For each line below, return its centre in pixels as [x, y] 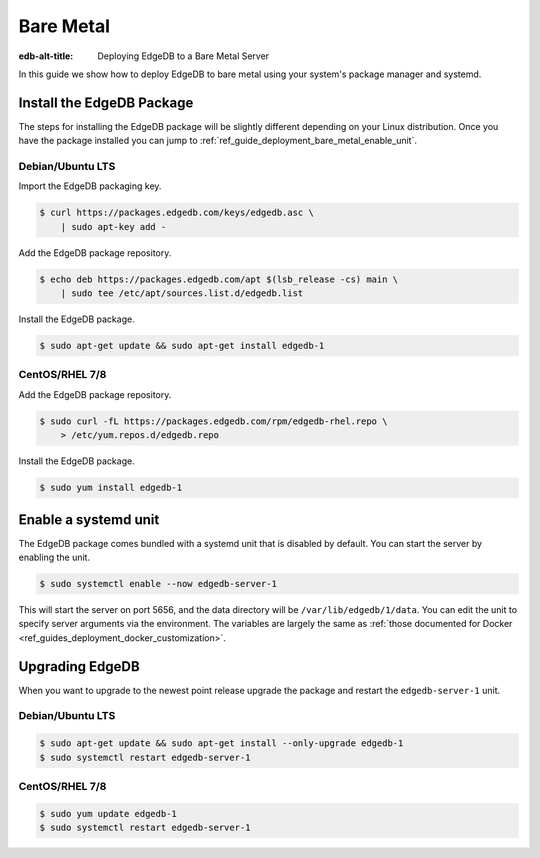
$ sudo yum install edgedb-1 [111, 488]
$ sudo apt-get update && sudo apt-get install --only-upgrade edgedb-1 [221, 743]
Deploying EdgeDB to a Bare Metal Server [183, 56]
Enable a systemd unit [89, 519]
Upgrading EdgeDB [79, 666]
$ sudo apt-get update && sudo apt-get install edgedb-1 [182, 346]
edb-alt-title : [46, 56]
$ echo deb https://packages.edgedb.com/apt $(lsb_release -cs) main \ [219, 279]
